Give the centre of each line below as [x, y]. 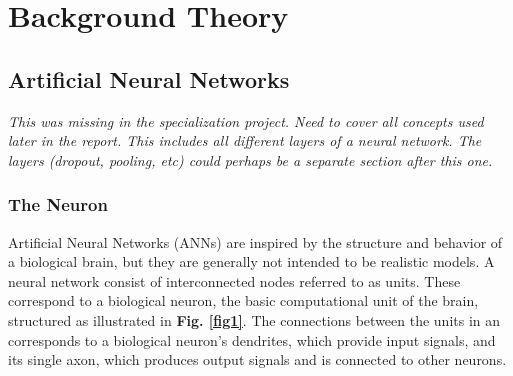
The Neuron [58, 204]
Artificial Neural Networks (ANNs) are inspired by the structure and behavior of [255, 241]
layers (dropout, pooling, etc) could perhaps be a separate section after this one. [250, 159]
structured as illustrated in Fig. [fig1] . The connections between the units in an [254, 319]
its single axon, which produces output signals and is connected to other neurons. [257, 359]
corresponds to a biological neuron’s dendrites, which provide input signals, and [252, 339]
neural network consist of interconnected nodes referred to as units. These [234, 280]
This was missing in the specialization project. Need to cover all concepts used [246, 120]
